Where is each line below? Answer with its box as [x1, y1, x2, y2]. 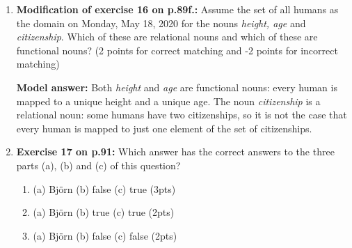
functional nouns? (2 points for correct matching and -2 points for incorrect [16, 42, 338, 57]
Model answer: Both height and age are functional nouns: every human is [16, 79, 337, 94]
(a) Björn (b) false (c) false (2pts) [33, 228, 177, 242]
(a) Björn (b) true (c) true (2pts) [33, 205, 175, 219]
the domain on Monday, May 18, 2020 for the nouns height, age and [16, 15, 306, 30]
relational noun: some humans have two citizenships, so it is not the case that [16, 107, 347, 122]
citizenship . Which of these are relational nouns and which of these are [16, 29, 318, 44]
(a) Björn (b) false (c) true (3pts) [33, 181, 176, 196]
